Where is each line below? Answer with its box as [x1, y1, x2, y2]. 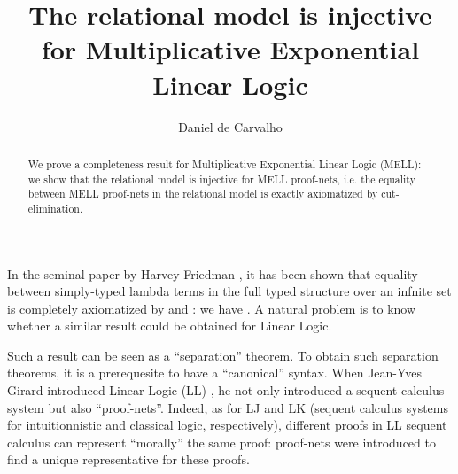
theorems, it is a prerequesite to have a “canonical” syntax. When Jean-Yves [7, 363, 423, 382]
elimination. [27, 200, 83, 215]
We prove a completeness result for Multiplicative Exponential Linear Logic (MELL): [27, 156, 422, 171]
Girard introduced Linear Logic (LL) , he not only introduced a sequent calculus [7, 381, 445, 400]
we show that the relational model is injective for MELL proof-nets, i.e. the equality [27, 171, 415, 186]
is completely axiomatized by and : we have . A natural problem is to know [7, 299, 416, 317]
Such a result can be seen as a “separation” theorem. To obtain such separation [7, 346, 439, 364]
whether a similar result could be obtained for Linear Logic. [7, 316, 332, 335]
